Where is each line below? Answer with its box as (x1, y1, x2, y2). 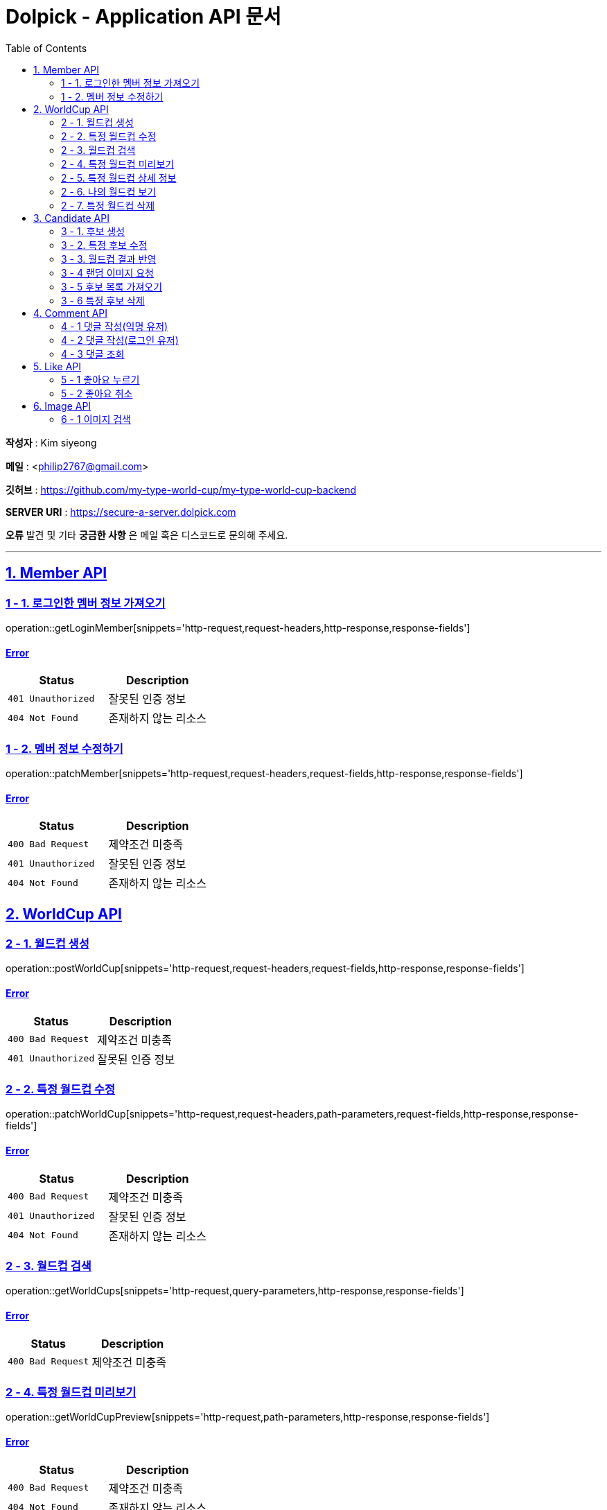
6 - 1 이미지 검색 (61, 413, 131, 425)
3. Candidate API (33, 211, 109, 224)
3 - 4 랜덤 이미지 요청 (61, 266, 154, 279)
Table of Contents (6, 42, 87, 54)
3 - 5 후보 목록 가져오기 (61, 280, 163, 293)
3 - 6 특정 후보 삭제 (61, 294, 145, 306)
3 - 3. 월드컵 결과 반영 (61, 252, 157, 265)
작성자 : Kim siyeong (6, 436, 97, 449)
